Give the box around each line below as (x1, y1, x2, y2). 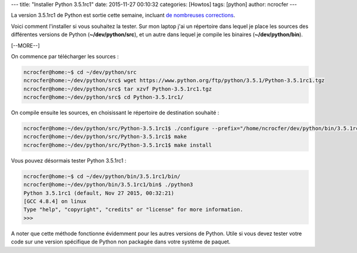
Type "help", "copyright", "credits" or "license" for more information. (23, 206, 243, 213)
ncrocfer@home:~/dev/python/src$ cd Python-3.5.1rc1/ (23, 94, 184, 101)
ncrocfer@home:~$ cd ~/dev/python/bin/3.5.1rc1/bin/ (23, 173, 181, 180)
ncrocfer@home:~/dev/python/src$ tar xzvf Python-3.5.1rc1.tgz (23, 85, 212, 92)
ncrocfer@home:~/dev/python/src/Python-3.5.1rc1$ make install (23, 142, 212, 148)
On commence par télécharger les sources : (11, 52, 119, 60)
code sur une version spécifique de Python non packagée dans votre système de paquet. (11, 238, 231, 245)
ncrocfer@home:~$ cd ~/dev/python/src (23, 68, 137, 76)
